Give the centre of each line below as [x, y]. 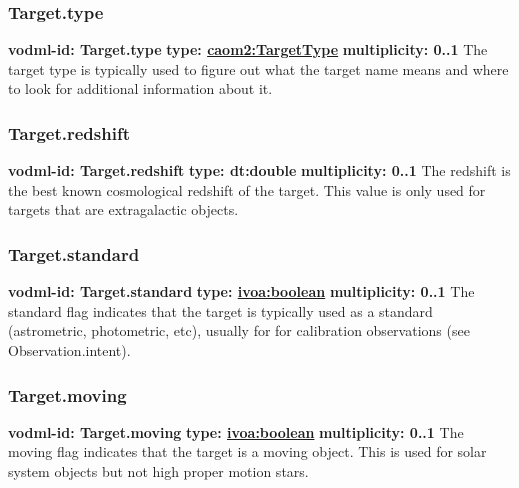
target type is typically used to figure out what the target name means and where [258, 68]
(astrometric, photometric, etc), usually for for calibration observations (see [239, 330]
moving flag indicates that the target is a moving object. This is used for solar [247, 451]
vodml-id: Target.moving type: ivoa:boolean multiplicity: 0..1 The [236, 431]
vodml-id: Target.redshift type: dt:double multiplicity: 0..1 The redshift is [259, 170]
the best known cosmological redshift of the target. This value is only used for [247, 189]
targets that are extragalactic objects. [123, 209]
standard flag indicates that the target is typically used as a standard [220, 310]
